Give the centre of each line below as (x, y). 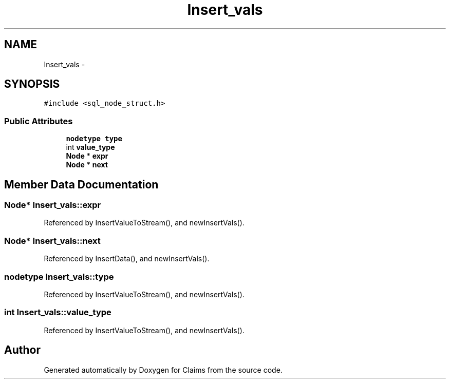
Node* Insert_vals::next (52, 241)
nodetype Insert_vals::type (59, 276)
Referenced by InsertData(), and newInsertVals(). (127, 259)
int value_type (90, 147)
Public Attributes (39, 121)
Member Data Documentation (81, 184)
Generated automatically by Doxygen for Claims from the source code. (163, 370)
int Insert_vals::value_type (58, 312)
